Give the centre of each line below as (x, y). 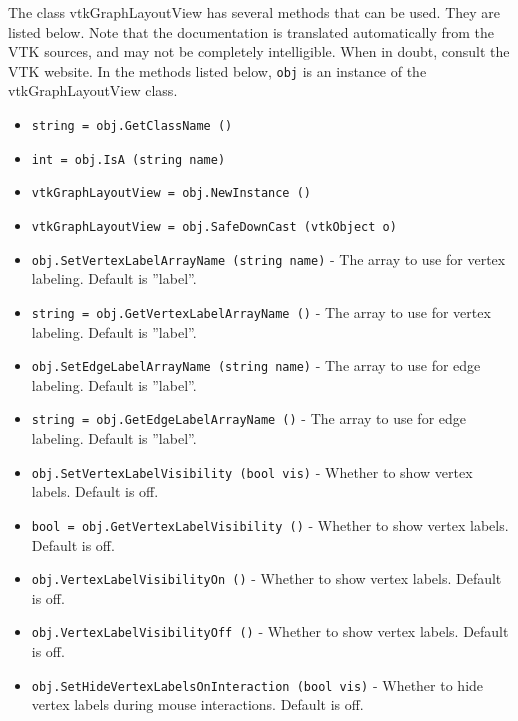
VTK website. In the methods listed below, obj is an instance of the (217, 70)
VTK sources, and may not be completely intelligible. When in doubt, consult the (259, 51)
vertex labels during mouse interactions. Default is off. (197, 704)
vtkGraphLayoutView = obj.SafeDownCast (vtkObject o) (214, 227)
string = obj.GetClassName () (132, 126)
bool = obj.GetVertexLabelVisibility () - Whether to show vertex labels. (270, 524)
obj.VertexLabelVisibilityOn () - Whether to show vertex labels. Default (266, 578)
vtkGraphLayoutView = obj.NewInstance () (171, 193)
